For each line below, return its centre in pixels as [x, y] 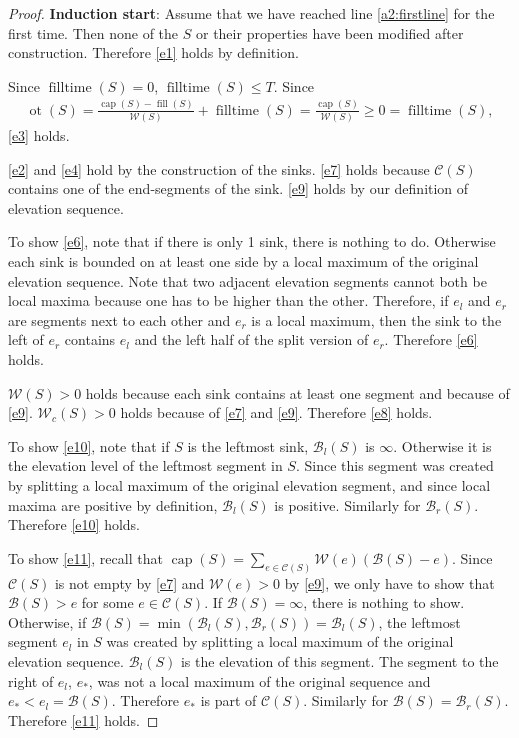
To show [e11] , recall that [85, 557]
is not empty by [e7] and [129, 582]
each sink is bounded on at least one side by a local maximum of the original [243, 261]
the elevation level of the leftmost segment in [145, 465]
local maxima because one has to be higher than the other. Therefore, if [228, 300]
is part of [228, 700]
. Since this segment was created [394, 465]
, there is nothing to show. [384, 602]
